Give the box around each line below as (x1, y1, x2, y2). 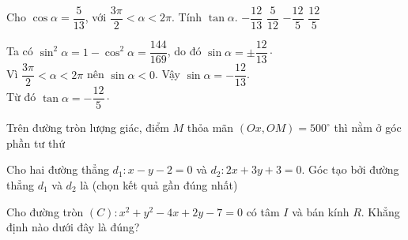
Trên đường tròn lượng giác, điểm (6, 119, 169, 136)
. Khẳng (361, 203, 400, 219)
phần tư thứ (6, 134, 65, 151)
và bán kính (292, 203, 349, 219)
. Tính (172, 9, 202, 25)
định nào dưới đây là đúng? (6, 219, 140, 235)
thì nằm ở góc (334, 119, 402, 136)
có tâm (246, 203, 280, 219)
